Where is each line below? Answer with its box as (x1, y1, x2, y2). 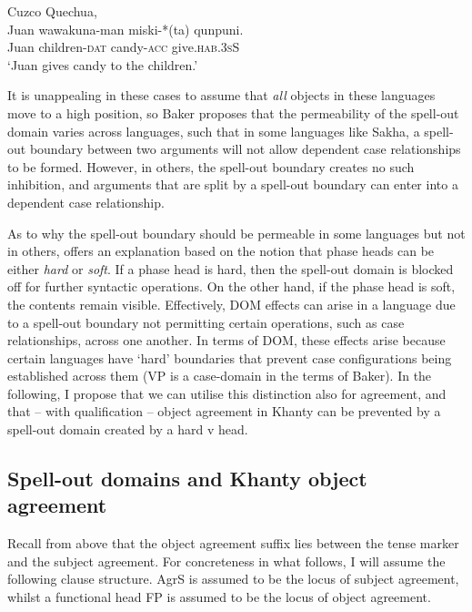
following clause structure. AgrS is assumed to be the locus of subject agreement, (7, 569, 459, 588)
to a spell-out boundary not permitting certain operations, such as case (7, 312, 405, 331)
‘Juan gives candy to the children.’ (7, 55, 198, 74)
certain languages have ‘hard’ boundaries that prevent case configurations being (7, 348, 452, 367)
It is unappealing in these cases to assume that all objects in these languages (7, 86, 436, 105)
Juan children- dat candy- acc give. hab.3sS (7, 37, 240, 56)
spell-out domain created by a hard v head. (7, 420, 248, 439)
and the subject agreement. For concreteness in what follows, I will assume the (7, 551, 446, 570)
